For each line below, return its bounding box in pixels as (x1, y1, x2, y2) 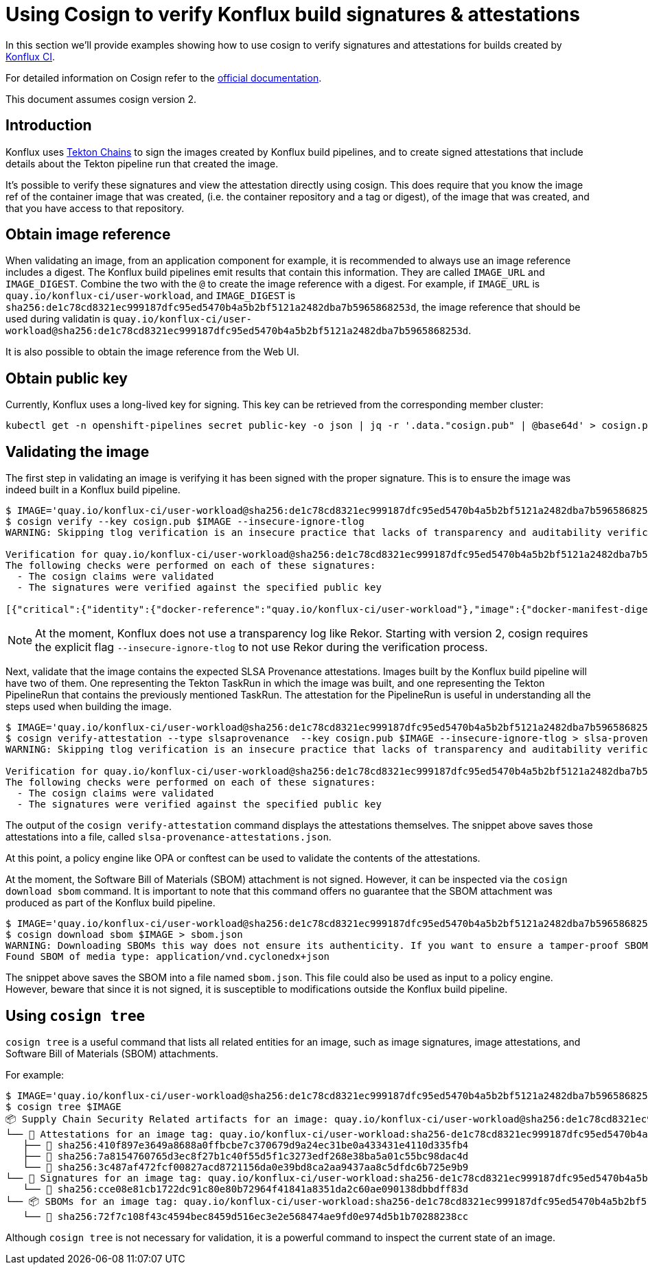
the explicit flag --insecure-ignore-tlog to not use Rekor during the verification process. (35, 640, 488, 655)
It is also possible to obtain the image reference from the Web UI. (5, 346, 299, 358)
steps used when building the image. (5, 701, 172, 713)
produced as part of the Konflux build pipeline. (5, 897, 216, 909)
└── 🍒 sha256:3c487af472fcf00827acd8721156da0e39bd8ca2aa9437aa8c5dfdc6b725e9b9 (23, 1161, 469, 1173)
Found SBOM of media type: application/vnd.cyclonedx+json (5, 951, 330, 963)
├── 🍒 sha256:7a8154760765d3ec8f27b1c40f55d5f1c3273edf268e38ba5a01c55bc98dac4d (23, 1150, 469, 1162)
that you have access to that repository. (5, 202, 185, 214)
